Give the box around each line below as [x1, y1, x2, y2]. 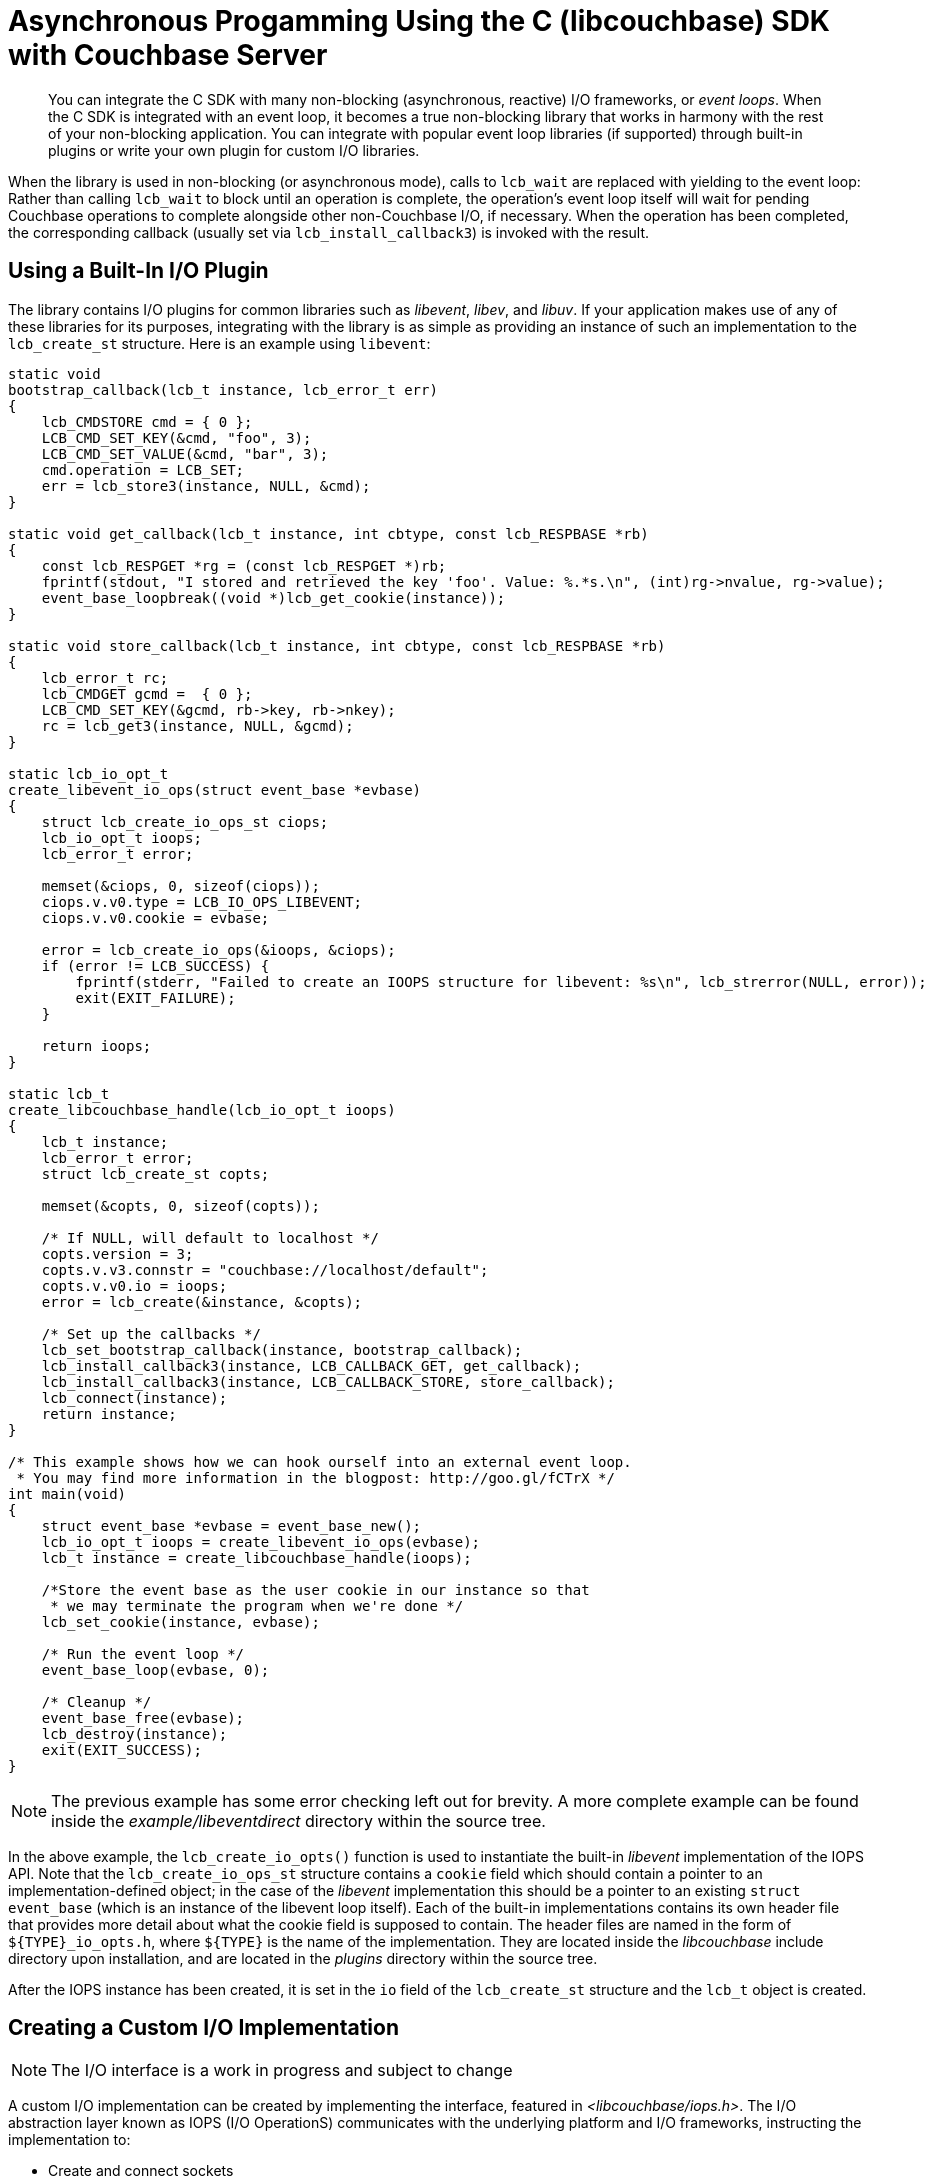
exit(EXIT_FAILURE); [75, 989, 236, 1006]
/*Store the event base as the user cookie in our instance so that [41, 1581, 590, 1598]
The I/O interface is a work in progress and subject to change [51, 2060, 513, 2081]
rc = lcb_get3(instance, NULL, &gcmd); [41, 717, 354, 734]
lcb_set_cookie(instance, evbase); [41, 1613, 320, 1630]
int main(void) [8, 1485, 127, 1502]
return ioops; [41, 1037, 152, 1054]
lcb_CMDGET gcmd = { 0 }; [41, 685, 253, 702]
